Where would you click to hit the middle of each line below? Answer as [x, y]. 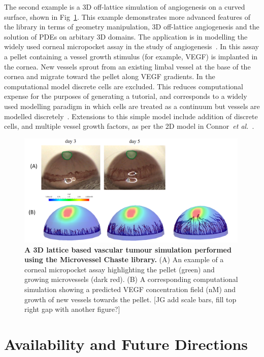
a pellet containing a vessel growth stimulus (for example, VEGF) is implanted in [131, 56]
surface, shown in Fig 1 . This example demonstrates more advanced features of [127, 16]
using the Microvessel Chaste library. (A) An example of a [124, 259]
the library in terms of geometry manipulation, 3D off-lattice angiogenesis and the [132, 27]
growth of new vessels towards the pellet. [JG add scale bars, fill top [130, 299]
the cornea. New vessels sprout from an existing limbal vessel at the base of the [127, 66]
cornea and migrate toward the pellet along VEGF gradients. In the [110, 76]
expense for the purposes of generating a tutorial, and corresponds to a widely [126, 96]
